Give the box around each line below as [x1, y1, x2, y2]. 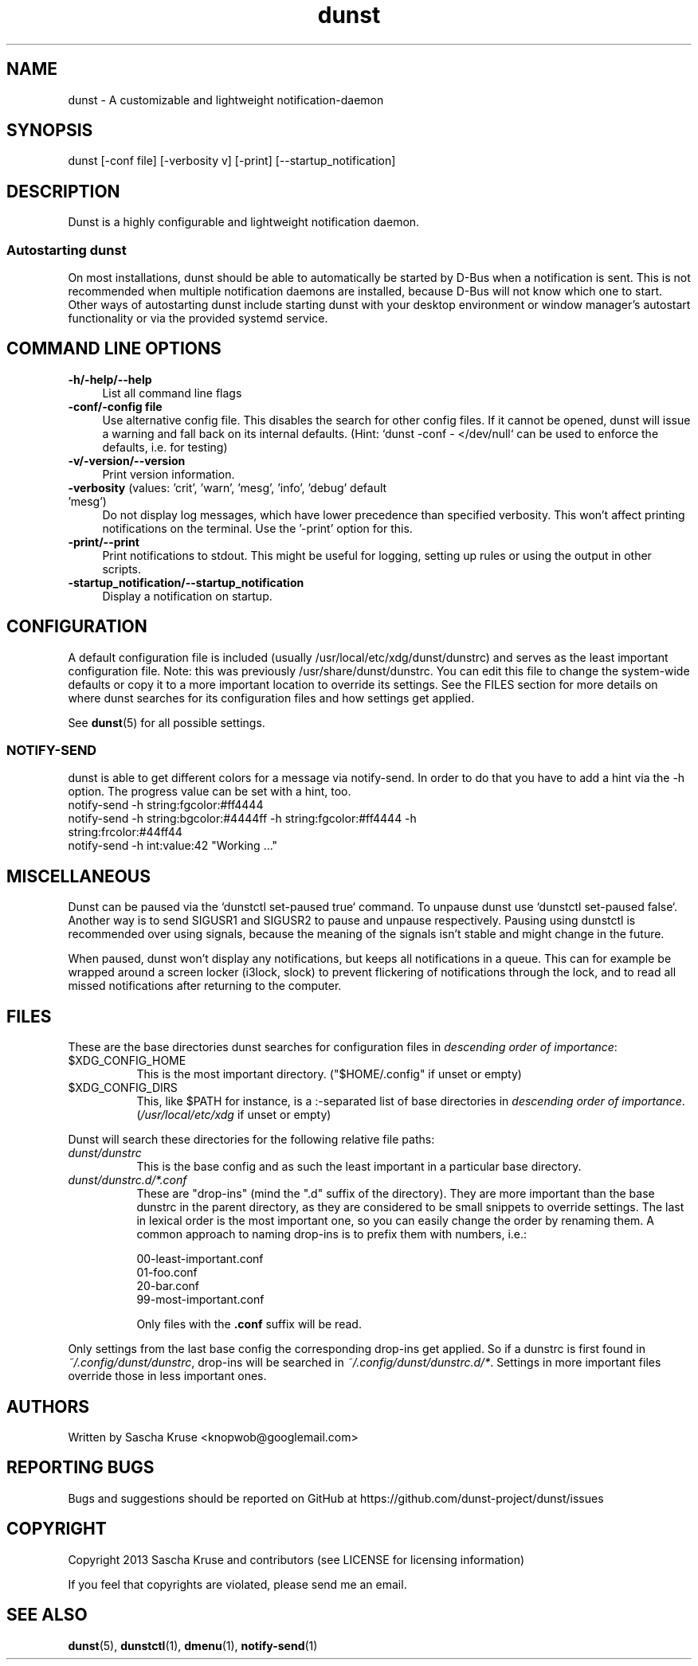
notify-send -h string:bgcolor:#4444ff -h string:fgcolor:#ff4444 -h [68, 811, 417, 826]
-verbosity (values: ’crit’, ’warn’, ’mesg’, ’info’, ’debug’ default [68, 480, 387, 495]
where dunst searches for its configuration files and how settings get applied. [68, 690, 475, 705]
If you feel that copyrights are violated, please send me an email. [68, 1577, 407, 1591]
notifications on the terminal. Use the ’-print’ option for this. [102, 521, 413, 535]
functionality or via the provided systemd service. [68, 311, 328, 326]
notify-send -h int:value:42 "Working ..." [68, 839, 278, 853]
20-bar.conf [136, 1279, 200, 1293]
